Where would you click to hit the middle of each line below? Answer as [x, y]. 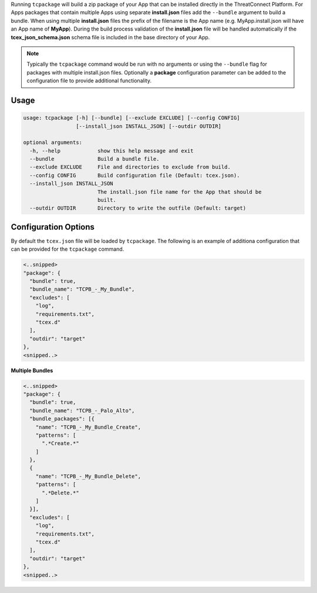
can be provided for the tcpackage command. [68, 249]
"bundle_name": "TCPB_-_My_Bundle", [82, 289]
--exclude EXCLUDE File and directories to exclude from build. [130, 167]
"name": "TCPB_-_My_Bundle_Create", [88, 427]
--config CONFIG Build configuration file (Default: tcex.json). [135, 175]
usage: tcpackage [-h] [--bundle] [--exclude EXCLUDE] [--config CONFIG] [131, 118]
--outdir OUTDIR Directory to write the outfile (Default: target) [138, 208]
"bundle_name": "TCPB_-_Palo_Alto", [82, 410]
